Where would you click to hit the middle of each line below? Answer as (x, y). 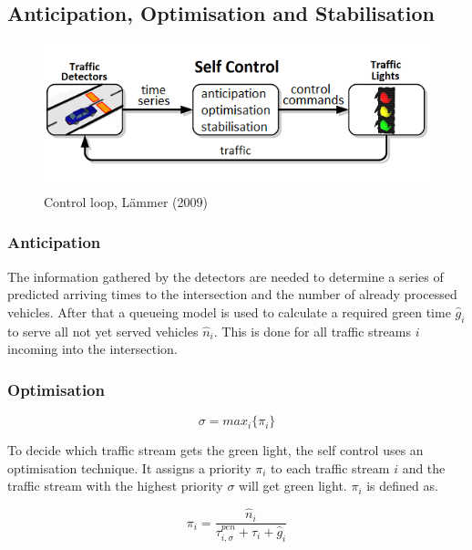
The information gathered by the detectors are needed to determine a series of (226, 276)
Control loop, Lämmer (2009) (126, 201)
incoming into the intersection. (92, 349)
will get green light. (293, 486)
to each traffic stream (330, 467)
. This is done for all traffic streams (312, 331)
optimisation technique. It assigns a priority (129, 467)
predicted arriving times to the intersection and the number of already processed (232, 294)
